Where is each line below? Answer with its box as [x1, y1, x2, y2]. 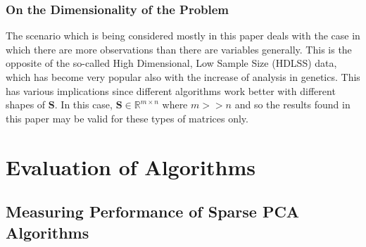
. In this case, [54, 97, 113, 112]
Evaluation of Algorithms [6, 152, 255, 181]
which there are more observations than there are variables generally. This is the [6, 42, 352, 56]
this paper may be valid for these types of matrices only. [6, 110, 248, 125]
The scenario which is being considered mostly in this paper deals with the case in [6, 28, 360, 43]
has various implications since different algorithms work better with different [6, 83, 336, 98]
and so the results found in [234, 97, 351, 112]
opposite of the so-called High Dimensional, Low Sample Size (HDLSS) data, [6, 56, 337, 70]
